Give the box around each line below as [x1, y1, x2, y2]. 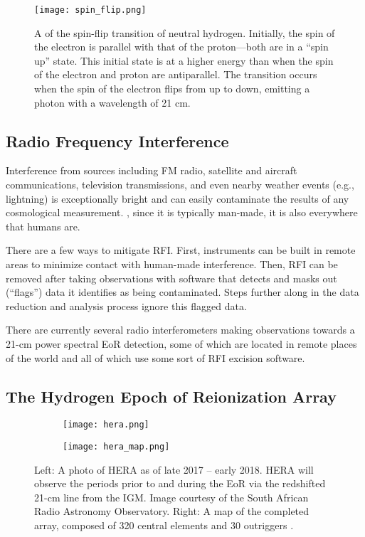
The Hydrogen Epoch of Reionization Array [6, 385, 337, 407]
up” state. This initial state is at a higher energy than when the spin [34, 53, 334, 68]
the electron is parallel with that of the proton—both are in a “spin [34, 39, 329, 54]
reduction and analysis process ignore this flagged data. [6, 298, 247, 313]
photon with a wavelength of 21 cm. [34, 95, 191, 110]
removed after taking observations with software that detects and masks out [6, 270, 337, 285]
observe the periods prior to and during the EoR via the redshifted [34, 476, 326, 491]
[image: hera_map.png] [63, 442, 170, 452]
